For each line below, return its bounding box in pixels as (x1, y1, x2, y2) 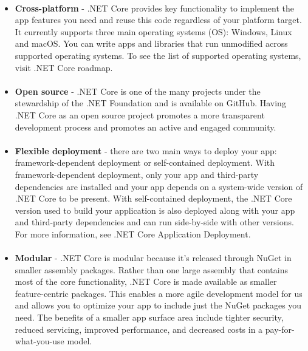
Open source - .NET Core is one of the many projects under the (15, 84, 261, 97)
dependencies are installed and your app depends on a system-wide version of (15, 180, 303, 193)
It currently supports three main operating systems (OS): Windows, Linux (15, 25, 292, 38)
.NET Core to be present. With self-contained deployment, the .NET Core (15, 192, 292, 205)
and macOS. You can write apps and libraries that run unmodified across (15, 37, 288, 50)
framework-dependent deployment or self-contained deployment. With (15, 156, 275, 169)
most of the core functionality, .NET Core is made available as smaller (15, 275, 277, 288)
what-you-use (15, 335, 64, 347)
